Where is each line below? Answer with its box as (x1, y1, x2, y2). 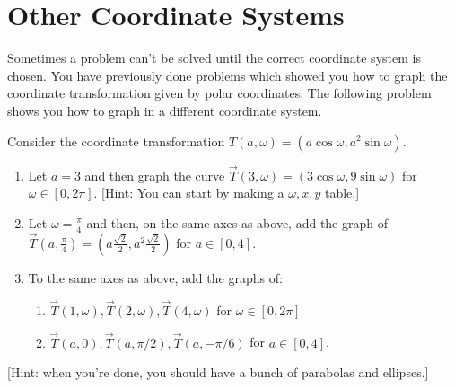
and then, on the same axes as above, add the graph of (86, 213, 388, 232)
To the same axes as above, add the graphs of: (28, 268, 283, 287)
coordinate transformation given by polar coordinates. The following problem (7, 84, 432, 102)
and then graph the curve (84, 165, 225, 184)
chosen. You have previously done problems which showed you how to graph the (7, 66, 448, 84)
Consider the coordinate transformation (7, 131, 225, 150)
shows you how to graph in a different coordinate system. (7, 101, 322, 119)
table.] (324, 183, 360, 202)
